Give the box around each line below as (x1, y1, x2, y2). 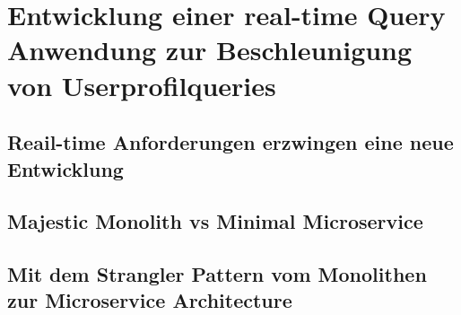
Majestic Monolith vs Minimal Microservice (7, 207, 423, 235)
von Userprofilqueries (7, 66, 276, 103)
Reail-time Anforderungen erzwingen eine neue (7, 128, 454, 156)
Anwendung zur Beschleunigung (7, 31, 413, 68)
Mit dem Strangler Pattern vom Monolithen (7, 260, 427, 288)
